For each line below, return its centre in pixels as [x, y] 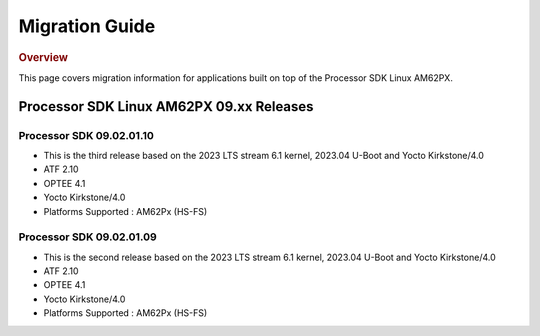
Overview [43, 57]
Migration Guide [87, 26]
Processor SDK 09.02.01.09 [87, 237]
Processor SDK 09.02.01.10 [86, 135]
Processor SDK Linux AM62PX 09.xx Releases [166, 106]
